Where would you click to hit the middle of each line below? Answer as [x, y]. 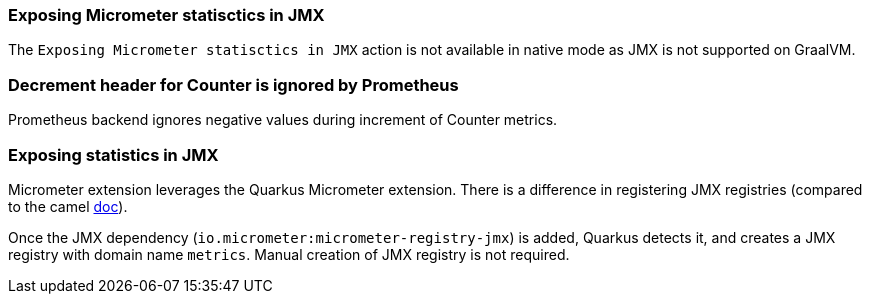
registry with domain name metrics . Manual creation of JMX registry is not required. [289, 254]
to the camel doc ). [68, 206]
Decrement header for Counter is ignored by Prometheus [233, 84]
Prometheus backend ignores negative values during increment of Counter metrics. [283, 120]
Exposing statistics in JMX [113, 154]
